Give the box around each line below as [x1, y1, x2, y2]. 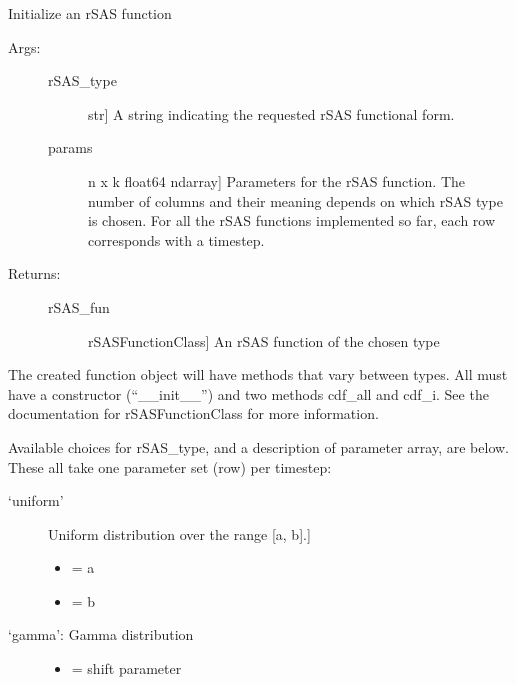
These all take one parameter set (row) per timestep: [8, 456, 332, 477]
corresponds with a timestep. [88, 229, 265, 250]
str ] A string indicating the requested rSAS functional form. [88, 103, 455, 124]
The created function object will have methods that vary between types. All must [8, 364, 508, 385]
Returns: [8, 263, 61, 284]
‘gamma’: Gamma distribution [8, 624, 194, 645]
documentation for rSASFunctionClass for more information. [8, 403, 379, 424]
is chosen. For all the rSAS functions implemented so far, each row [88, 210, 496, 231]
